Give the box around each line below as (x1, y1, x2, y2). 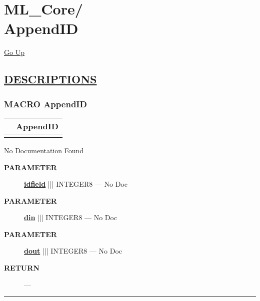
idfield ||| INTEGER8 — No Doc (24, 179, 127, 189)
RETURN (4, 263, 39, 273)
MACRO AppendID (4, 97, 87, 110)
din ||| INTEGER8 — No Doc (24, 212, 117, 223)
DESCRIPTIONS (4, 71, 97, 87)
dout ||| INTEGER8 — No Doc (24, 246, 122, 256)
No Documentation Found (4, 145, 84, 155)
